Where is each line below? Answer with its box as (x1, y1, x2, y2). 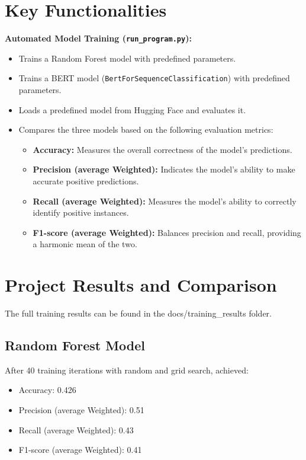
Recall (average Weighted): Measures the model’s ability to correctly (33, 194, 297, 207)
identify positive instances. (33, 206, 129, 219)
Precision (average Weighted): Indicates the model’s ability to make (33, 163, 295, 175)
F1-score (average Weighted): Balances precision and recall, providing (33, 226, 301, 238)
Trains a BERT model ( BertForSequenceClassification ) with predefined (18, 72, 290, 84)
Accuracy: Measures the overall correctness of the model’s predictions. (33, 143, 292, 155)
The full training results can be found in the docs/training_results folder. (5, 307, 272, 320)
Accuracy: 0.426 (18, 384, 76, 396)
